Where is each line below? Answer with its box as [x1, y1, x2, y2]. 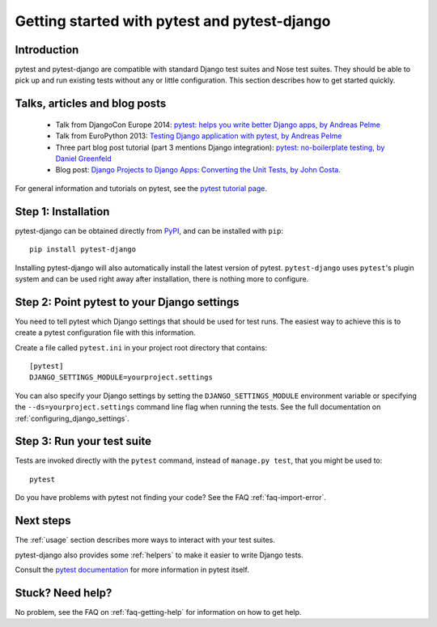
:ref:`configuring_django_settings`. [15, 413, 129, 423]
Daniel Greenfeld [55, 154, 112, 163]
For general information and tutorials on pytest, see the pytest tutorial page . [15, 183, 267, 193]
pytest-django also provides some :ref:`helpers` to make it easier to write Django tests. [15, 550, 303, 560]
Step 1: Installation [15, 205, 110, 218]
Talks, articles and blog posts [15, 97, 167, 111]
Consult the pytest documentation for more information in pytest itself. [15, 565, 250, 574]
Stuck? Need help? [15, 586, 112, 599]
